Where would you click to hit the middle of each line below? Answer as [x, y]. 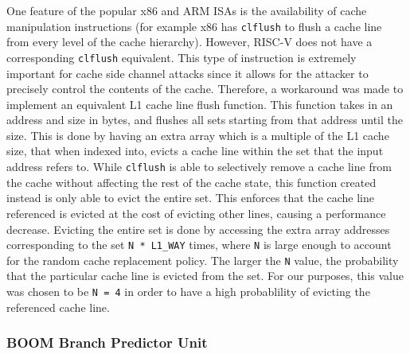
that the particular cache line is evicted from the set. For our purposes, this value [205, 276]
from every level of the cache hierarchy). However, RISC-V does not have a [189, 42]
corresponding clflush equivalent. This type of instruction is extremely [182, 57]
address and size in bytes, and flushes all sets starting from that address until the [205, 120]
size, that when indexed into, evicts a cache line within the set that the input [195, 151]
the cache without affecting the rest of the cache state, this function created [191, 182]
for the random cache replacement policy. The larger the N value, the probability [203, 260]
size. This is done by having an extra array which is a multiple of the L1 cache [198, 135]
